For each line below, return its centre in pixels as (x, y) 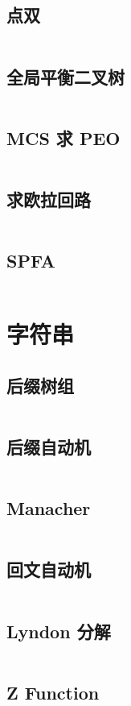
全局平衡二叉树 (65, 76)
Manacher (49, 508)
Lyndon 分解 (59, 631)
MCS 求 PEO (63, 137)
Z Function (53, 692)
